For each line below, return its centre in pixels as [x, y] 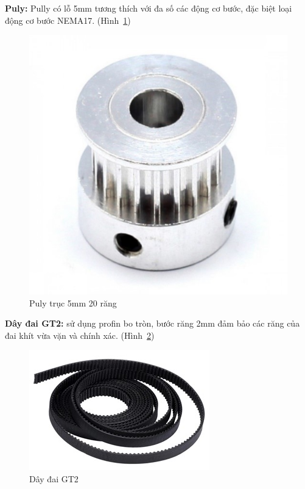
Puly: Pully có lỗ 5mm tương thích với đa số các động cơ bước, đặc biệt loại [149, 8]
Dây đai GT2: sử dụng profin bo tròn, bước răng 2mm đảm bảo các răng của [152, 323]
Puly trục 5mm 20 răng [73, 302]
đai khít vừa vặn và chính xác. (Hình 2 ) [80, 335]
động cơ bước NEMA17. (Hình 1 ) [68, 20]
